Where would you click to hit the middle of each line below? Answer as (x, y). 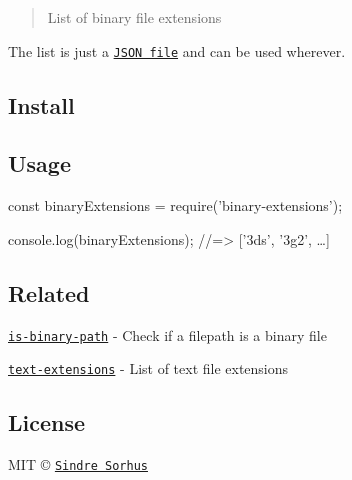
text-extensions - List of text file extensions (148, 368)
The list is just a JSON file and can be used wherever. (177, 50)
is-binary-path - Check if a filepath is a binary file (167, 334)
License (47, 422)
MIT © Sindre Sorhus (78, 464)
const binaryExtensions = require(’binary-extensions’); (175, 205)
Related (49, 292)
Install (41, 104)
